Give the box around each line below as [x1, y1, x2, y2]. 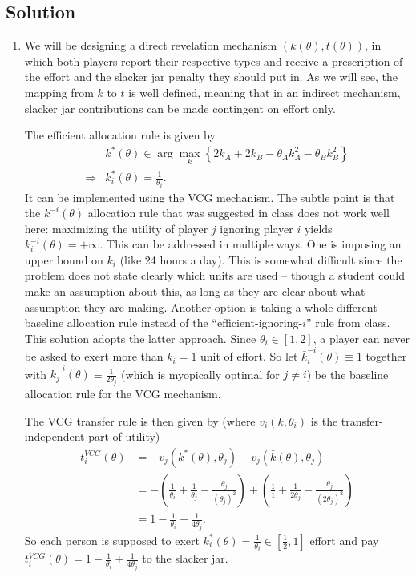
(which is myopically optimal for [121, 365, 280, 382]
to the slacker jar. [142, 550, 228, 567]
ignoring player [220, 220, 293, 236]
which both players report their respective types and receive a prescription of [24, 52, 403, 69]
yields [304, 220, 333, 236]
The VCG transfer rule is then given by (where [24, 412, 256, 429]
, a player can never [313, 329, 410, 346]
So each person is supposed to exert [24, 531, 200, 548]
